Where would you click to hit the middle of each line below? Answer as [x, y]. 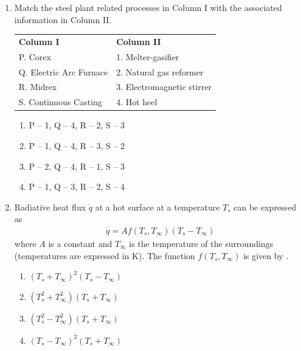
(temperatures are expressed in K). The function [105, 255]
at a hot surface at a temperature [157, 207]
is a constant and [80, 243]
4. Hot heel [137, 102]
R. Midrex [38, 87]
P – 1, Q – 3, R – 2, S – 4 [77, 186]
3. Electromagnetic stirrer [164, 87]
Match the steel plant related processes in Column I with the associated [148, 7]
